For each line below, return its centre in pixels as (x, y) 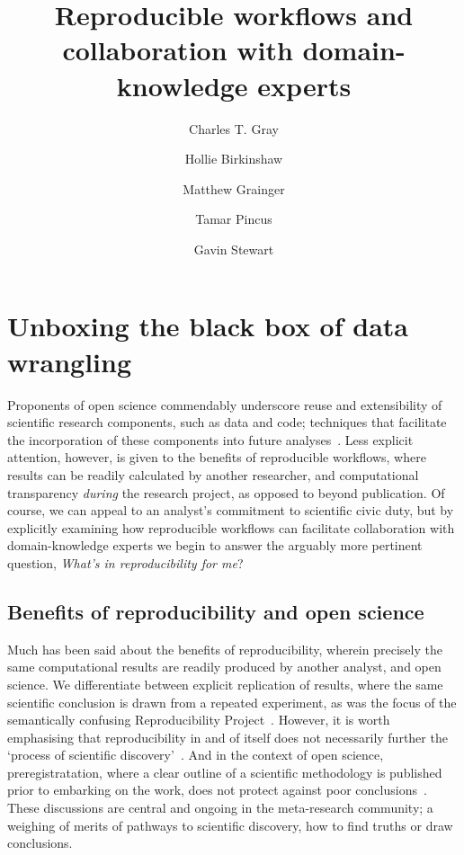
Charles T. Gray (234, 128)
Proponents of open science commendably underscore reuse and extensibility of (225, 404)
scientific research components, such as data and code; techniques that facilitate (227, 422)
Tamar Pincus (234, 219)
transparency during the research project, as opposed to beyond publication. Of (226, 492)
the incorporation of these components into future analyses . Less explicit (210, 439)
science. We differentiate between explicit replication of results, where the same (225, 684)
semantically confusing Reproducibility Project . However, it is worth (199, 720)
